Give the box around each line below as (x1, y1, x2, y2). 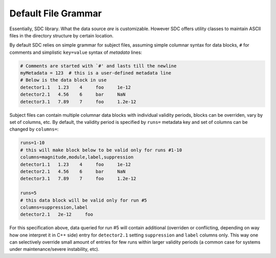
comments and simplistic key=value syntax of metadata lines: (9, 49, 143, 55)
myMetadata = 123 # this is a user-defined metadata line (20, 70, 171, 76)
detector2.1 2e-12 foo (20, 211, 94, 218)
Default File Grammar (9, 8, 102, 19)
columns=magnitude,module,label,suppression (20, 154, 134, 160)
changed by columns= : (9, 126, 59, 133)
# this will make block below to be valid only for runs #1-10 (20, 147, 182, 153)
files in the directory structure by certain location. (9, 32, 114, 38)
